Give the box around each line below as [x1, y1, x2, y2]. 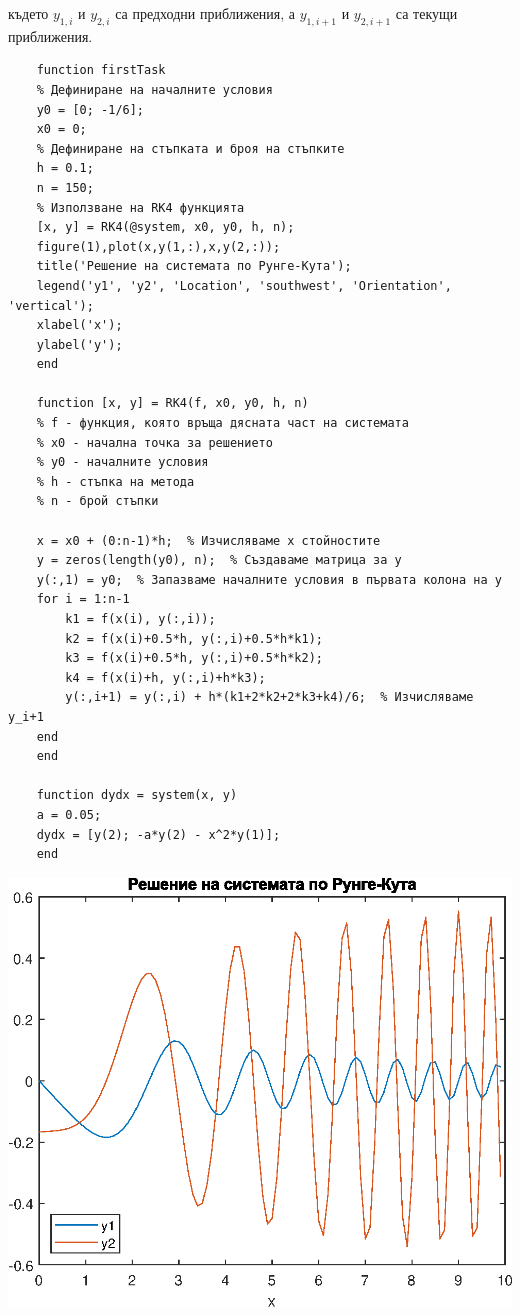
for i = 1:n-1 [36, 592, 130, 607]
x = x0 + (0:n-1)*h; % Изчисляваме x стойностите [36, 533, 381, 548]
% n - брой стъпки [36, 494, 159, 509]
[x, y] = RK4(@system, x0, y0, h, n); [36, 220, 295, 235]
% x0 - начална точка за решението [36, 435, 273, 450]
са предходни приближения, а [115, 3, 296, 23]
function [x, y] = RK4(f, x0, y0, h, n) [36, 396, 309, 411]
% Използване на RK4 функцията [36, 200, 245, 215]
